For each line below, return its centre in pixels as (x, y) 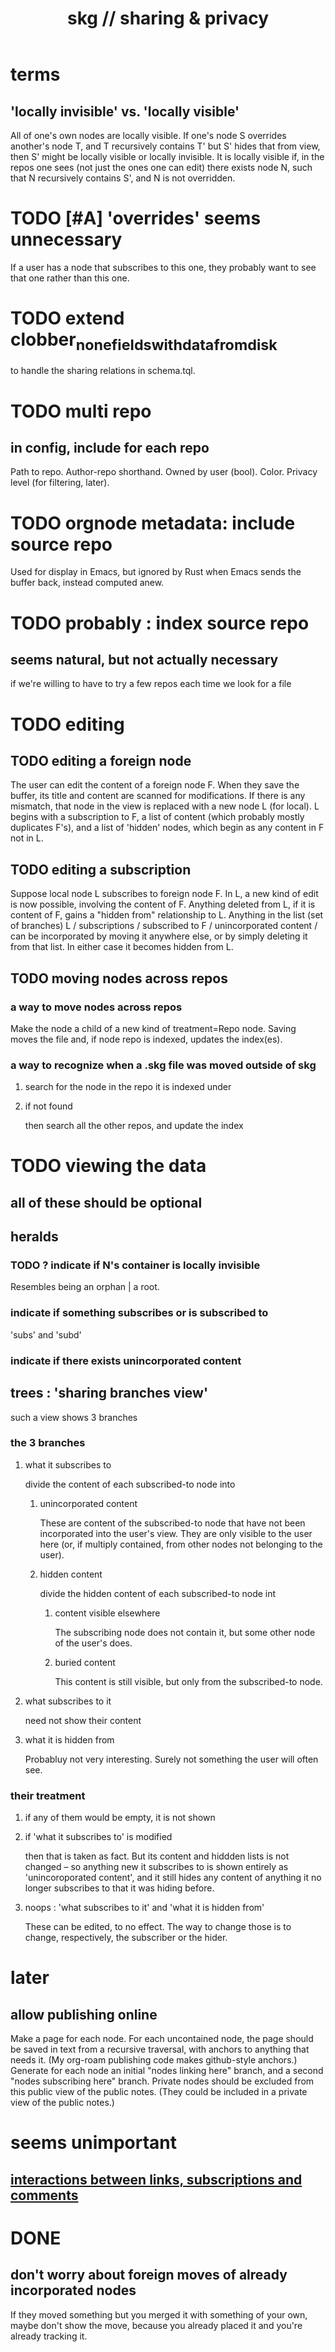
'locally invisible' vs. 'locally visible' (125, 111)
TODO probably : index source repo (160, 623)
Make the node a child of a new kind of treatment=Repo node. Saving (153, 1028)
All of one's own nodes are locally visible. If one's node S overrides (148, 135)
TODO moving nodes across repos (119, 978)
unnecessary (66, 239)
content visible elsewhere (107, 1613)
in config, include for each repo (110, 448)
